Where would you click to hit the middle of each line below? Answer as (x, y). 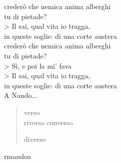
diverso (35, 139)
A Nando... (21, 95)
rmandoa (18, 156)
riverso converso (48, 122)
